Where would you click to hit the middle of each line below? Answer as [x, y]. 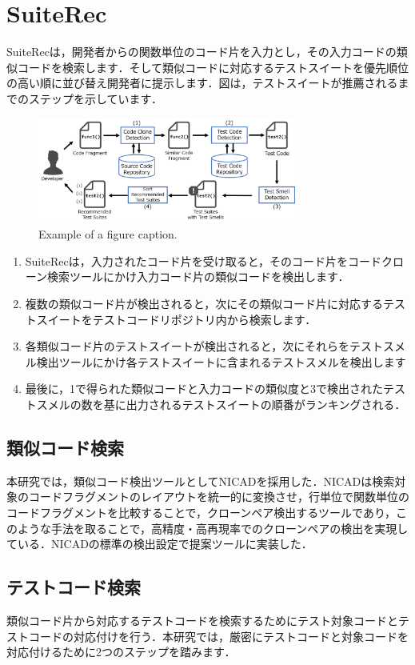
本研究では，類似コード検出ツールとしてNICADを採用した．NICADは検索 [201, 481]
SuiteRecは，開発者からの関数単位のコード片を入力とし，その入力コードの [202, 52]
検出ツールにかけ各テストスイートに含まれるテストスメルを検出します [221, 361]
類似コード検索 [65, 447]
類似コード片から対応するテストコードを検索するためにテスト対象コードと [202, 620]
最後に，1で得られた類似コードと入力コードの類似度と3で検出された [204, 389]
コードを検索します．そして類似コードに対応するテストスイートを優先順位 [213, 67]
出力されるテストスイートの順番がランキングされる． [266, 404]
